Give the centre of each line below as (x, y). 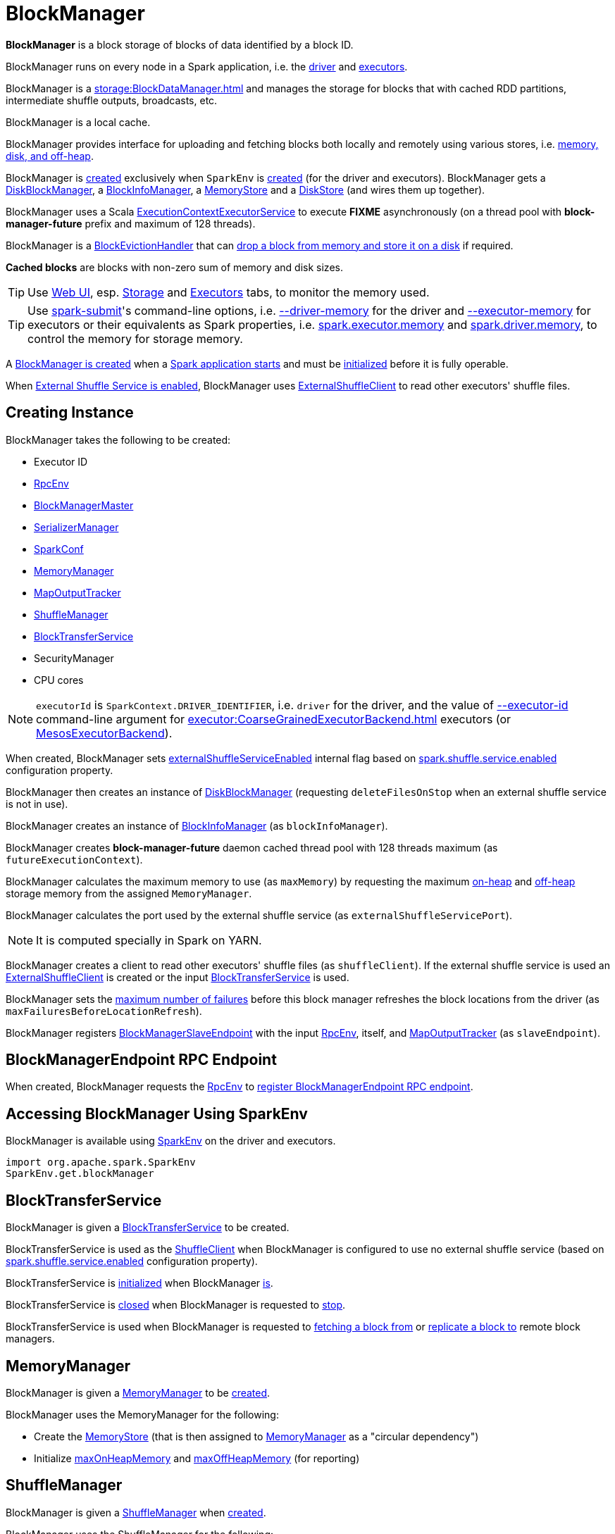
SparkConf (59, 549)
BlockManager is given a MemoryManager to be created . (138, 1392)
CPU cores (59, 680)
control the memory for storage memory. (135, 338)
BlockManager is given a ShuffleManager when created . (136, 1512)
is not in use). (37, 804)
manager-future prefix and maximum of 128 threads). (131, 223)
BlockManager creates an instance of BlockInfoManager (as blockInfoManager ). (197, 825)
